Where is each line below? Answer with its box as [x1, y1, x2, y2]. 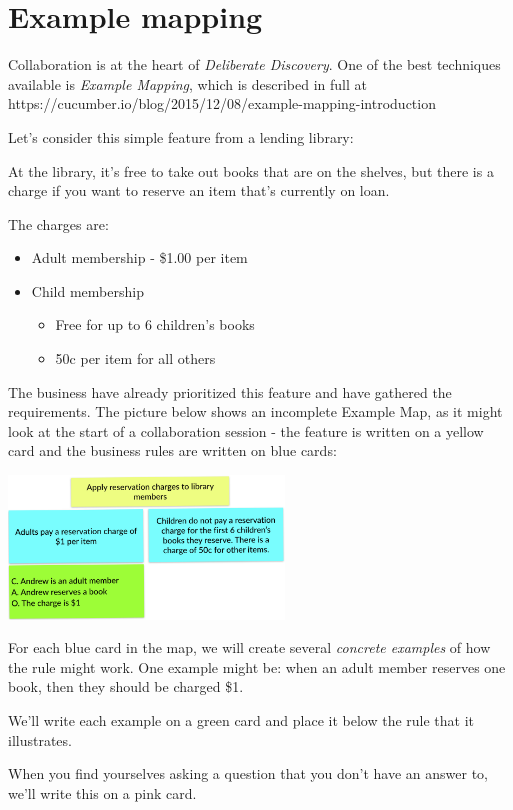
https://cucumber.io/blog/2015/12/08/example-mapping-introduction [8, 93, 436, 114]
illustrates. [8, 729, 72, 750]
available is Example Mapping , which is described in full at [8, 73, 367, 94]
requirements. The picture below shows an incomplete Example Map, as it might [8, 401, 503, 422]
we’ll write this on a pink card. [8, 782, 197, 803]
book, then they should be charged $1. [8, 676, 244, 697]
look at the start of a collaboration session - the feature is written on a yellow [8, 420, 484, 441]
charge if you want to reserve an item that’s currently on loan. [8, 180, 390, 201]
